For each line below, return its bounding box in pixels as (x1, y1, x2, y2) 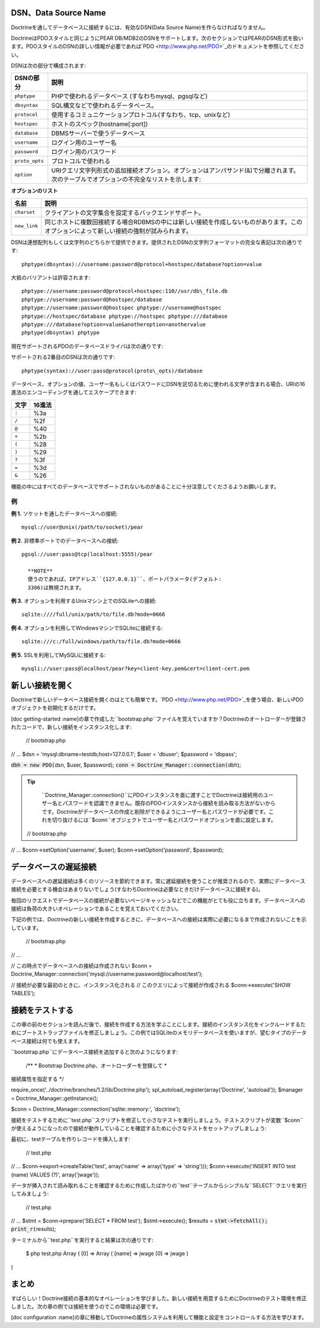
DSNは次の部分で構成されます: (11, 62, 86, 69)
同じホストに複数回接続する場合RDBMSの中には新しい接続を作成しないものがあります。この (44, 217, 303, 226)
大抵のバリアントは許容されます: (11, 274, 91, 282)
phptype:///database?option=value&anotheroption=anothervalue (21, 321, 206, 328)
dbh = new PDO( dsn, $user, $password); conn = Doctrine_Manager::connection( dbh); (11, 761, 241, 769)
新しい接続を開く (11, 680, 73, 690)
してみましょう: (11, 1190, 49, 1197)
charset (14, 209, 36, 216)
